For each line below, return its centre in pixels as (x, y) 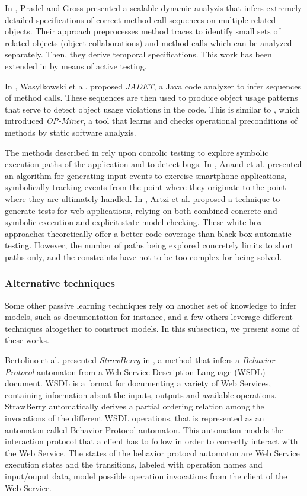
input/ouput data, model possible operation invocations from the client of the (146, 476)
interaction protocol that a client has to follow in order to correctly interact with (151, 441)
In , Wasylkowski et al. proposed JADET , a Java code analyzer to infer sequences (153, 86)
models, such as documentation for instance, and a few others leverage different (149, 317)
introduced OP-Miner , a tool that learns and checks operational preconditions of (151, 121)
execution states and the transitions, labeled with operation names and (134, 464)
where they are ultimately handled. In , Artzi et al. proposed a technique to (143, 198)
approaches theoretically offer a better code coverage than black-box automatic (148, 233)
